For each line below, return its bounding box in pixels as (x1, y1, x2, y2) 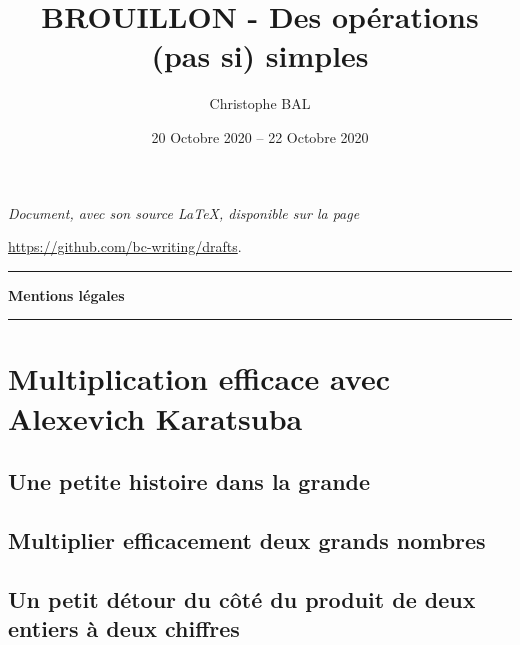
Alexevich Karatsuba (8, 397, 303, 438)
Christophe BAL (209, 93, 311, 114)
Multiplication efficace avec (8, 358, 390, 399)
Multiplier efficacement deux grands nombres (8, 525, 486, 556)
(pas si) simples (151, 35, 369, 76)
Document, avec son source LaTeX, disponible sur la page (8, 202, 360, 223)
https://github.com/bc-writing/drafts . (8, 236, 242, 257)
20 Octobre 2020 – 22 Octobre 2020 (151, 126, 369, 147)
